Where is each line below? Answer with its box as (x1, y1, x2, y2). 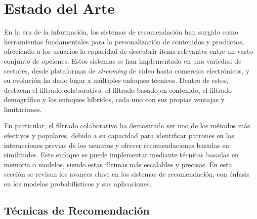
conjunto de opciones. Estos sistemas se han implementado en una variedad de (4, 55, 242, 66)
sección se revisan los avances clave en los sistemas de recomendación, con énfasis (4, 169, 250, 179)
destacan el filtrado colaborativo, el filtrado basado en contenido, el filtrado (4, 84, 232, 95)
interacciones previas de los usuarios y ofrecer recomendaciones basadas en (4, 140, 229, 150)
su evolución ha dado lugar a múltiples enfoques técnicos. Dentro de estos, (4, 75, 229, 85)
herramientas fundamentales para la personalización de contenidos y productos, (4, 36, 244, 46)
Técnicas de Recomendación (4, 203, 150, 218)
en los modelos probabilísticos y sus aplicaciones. (4, 179, 152, 189)
